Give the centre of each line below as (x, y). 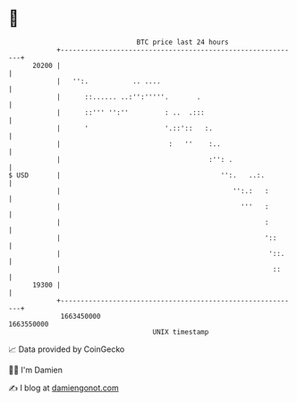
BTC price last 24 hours (182, 42)
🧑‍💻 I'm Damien (36, 370)
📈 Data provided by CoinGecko (67, 349)
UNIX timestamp (181, 332)
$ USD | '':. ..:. (137, 175)
